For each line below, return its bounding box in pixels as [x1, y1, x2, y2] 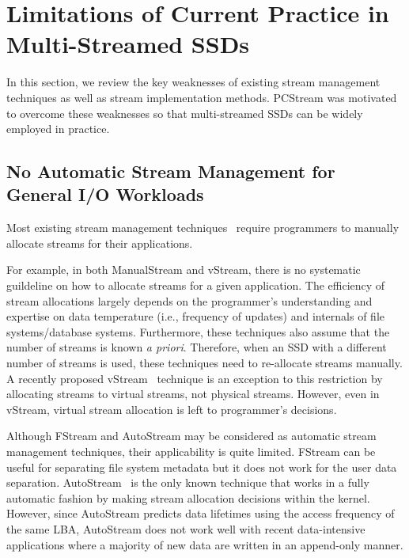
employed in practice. [6, 120, 110, 137]
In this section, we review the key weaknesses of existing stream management [6, 74, 381, 90]
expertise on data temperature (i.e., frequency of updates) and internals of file [6, 308, 385, 325]
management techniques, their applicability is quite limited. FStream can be [6, 443, 376, 459]
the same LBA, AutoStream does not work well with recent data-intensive [6, 520, 365, 537]
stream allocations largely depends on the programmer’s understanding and [6, 292, 373, 309]
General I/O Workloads [6, 182, 204, 207]
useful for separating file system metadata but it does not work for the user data [6, 458, 397, 475]
